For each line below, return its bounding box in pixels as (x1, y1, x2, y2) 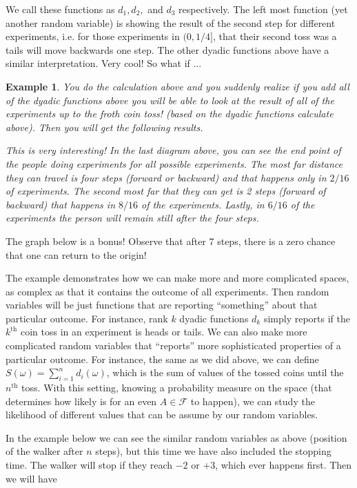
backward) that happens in (6, 197, 116, 211)
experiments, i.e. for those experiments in (6, 29, 180, 43)
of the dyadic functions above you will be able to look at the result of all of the (6, 92, 334, 107)
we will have (6, 471, 57, 485)
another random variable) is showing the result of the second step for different (6, 15, 336, 30)
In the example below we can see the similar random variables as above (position (6, 430, 347, 445)
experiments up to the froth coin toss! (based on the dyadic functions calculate (6, 106, 334, 121)
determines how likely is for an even (6, 393, 157, 408)
